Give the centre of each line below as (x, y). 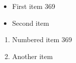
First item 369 (34, 6)
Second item (31, 23)
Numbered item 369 (42, 39)
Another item (32, 56)
